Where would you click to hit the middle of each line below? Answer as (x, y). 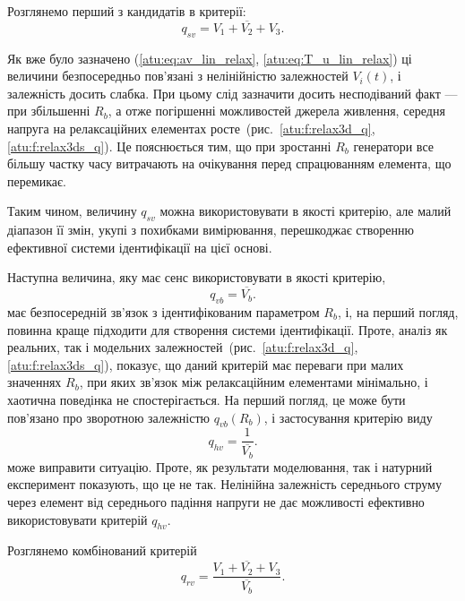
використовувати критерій (77, 519)
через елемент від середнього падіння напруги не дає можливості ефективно (216, 502)
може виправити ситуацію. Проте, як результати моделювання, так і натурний (220, 466)
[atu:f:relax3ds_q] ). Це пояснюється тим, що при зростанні (169, 146)
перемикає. (37, 180)
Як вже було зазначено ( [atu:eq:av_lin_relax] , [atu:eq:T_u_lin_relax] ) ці (210, 58)
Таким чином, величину (72, 211)
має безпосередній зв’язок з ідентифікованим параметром (164, 311)
